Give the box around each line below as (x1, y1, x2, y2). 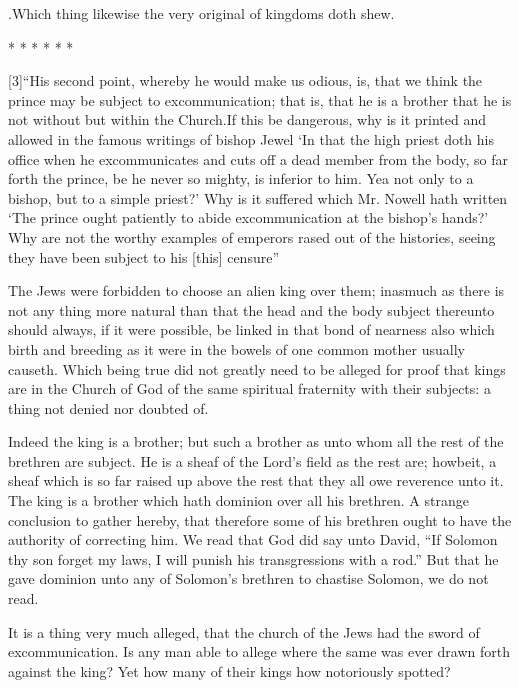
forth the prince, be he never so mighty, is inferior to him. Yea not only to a (8, 168, 474, 189)
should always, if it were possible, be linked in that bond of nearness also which (8, 319, 495, 340)
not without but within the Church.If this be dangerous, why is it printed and (8, 109, 486, 130)
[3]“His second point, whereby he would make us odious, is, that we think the (8, 70, 483, 91)
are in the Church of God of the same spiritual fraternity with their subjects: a (8, 378, 491, 399)
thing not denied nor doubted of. (8, 397, 209, 418)
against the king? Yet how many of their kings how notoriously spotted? (8, 660, 451, 681)
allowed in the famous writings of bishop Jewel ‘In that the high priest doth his (8, 128, 495, 149)
